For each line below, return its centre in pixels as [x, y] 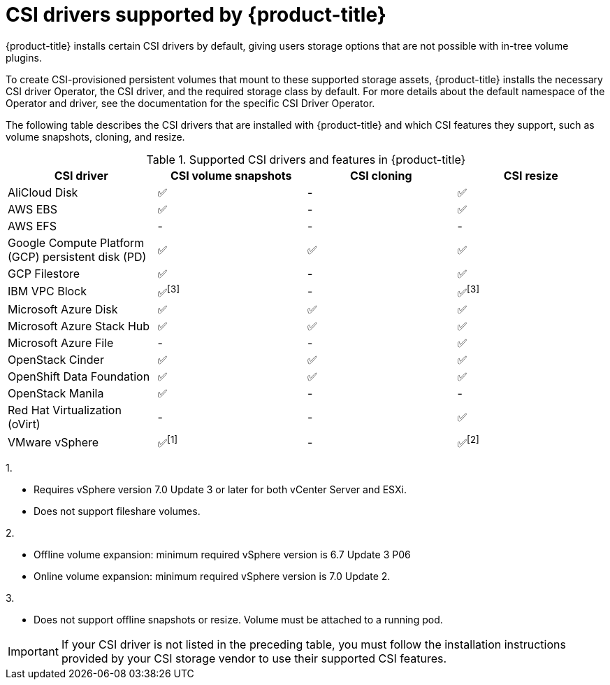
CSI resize [531, 175]
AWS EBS [33, 209]
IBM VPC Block [48, 291]
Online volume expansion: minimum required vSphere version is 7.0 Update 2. [212, 577]
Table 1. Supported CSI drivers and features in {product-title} [306, 159]
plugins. [24, 57]
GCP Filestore [44, 273]
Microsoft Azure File [61, 343]
